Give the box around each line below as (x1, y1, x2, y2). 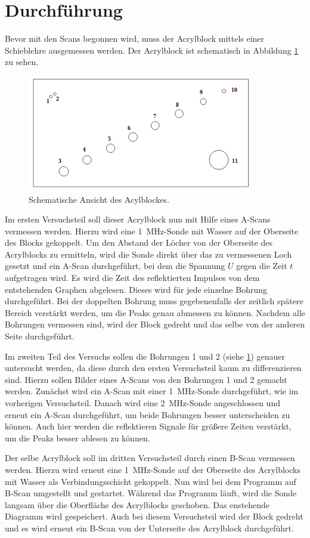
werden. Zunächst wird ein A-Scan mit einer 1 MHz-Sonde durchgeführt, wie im (5, 385, 299, 397)
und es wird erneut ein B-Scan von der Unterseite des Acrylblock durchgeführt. (5, 521, 294, 534)
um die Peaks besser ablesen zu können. (5, 431, 150, 444)
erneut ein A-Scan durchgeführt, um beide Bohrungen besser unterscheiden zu (5, 408, 290, 420)
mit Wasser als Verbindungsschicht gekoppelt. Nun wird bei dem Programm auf (5, 475, 296, 487)
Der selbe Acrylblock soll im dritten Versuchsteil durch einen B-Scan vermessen (5, 452, 295, 464)
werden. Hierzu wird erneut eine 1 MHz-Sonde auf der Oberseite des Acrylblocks (5, 463, 300, 475)
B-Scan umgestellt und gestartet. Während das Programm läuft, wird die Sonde (5, 487, 297, 499)
